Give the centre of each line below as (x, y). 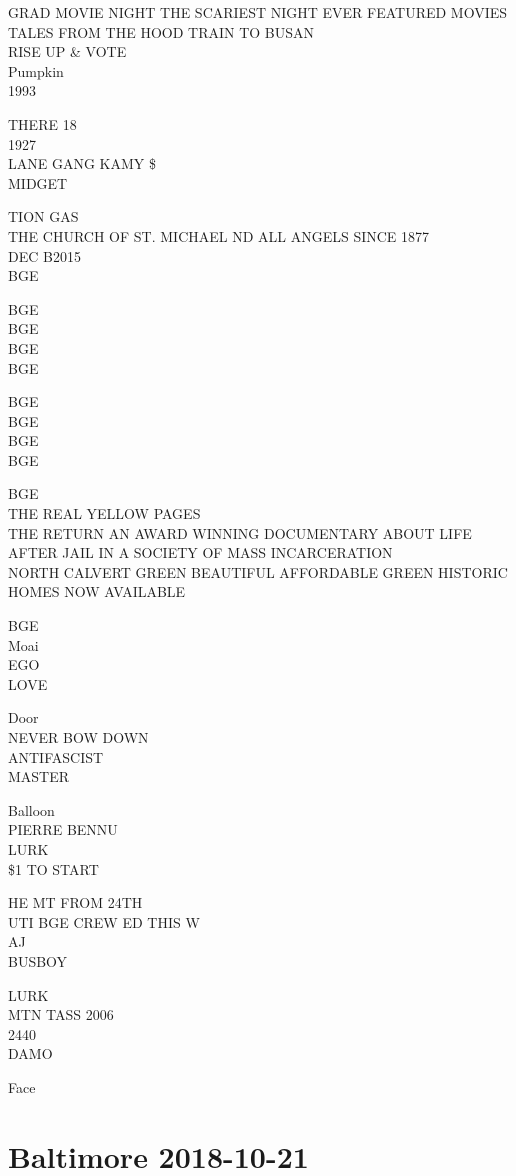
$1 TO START (53, 868)
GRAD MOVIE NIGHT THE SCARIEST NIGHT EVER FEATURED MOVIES (258, 12)
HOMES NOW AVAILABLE (97, 591)
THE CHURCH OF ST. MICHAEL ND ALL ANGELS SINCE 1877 (219, 235)
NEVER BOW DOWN (78, 737)
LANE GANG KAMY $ (82, 163)
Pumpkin (36, 70)
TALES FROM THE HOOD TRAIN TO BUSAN (161, 31)
